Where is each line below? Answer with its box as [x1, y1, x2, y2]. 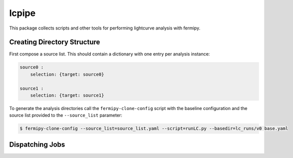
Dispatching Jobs [9, 140, 65, 148]
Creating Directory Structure [9, 38, 100, 46]
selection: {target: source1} [30, 92, 104, 98]
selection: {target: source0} [30, 71, 104, 77]
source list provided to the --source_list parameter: [9, 112, 122, 118]
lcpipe [9, 7, 36, 18]
